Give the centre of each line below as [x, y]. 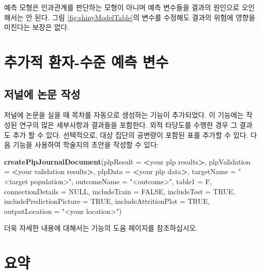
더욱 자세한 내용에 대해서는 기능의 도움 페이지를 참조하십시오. [101, 228]
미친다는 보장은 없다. [37, 27]
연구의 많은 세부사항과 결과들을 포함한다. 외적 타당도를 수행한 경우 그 [128, 124]
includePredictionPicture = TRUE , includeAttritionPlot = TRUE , [107, 201]
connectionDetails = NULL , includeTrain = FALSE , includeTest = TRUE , [120, 191]
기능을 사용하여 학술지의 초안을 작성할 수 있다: [86, 145]
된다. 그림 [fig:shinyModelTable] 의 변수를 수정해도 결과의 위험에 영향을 [145, 17]
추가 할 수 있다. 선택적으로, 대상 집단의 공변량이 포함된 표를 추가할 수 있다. [130, 134]
